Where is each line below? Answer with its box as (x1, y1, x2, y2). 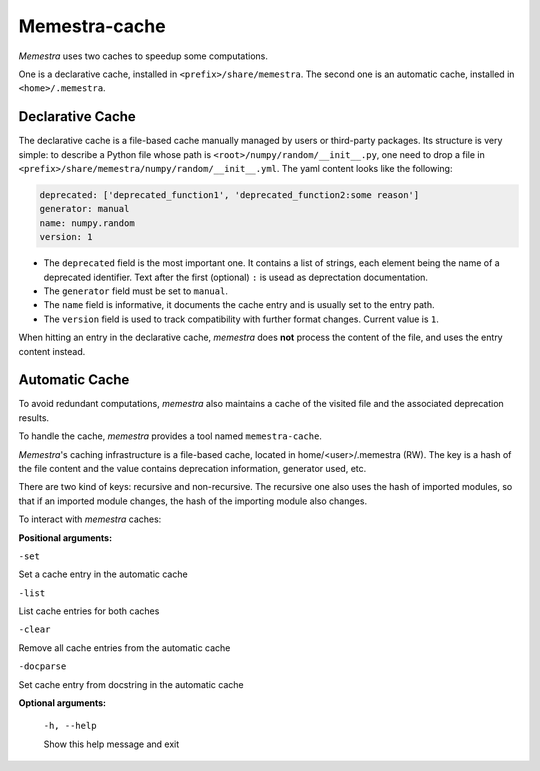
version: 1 (39, 231, 93, 243)
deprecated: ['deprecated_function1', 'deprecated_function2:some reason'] (39, 190, 420, 200)
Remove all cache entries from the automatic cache (18, 641, 231, 654)
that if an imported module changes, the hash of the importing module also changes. (18, 495, 368, 507)
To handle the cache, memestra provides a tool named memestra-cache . (18, 430, 322, 442)
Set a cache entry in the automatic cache (18, 568, 189, 580)
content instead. (18, 345, 86, 357)
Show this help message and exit (43, 738, 180, 750)
